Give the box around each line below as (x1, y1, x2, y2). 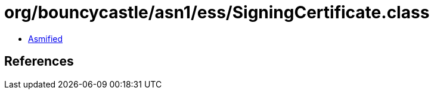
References (4, 54, 74, 69)
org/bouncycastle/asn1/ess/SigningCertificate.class (4, 2, 430, 22)
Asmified (28, 33, 63, 44)
